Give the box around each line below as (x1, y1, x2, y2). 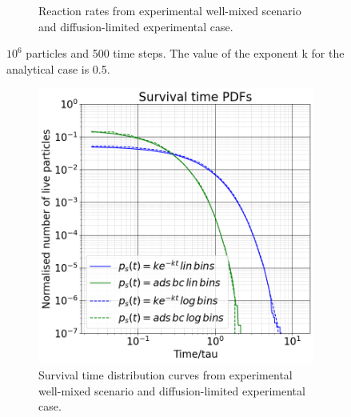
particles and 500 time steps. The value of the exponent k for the (26, 45, 345, 62)
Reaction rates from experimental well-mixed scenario (38, 2, 301, 18)
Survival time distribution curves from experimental (38, 366, 293, 383)
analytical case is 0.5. (6, 60, 110, 77)
